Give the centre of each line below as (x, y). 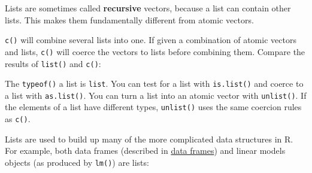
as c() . (18, 119)
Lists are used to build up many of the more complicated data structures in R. (149, 139)
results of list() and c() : (53, 63)
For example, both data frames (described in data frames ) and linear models (145, 151)
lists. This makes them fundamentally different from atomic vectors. (129, 19)
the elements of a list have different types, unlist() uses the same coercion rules (153, 107)
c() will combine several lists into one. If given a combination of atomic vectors (151, 40)
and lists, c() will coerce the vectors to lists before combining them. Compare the (155, 51)
